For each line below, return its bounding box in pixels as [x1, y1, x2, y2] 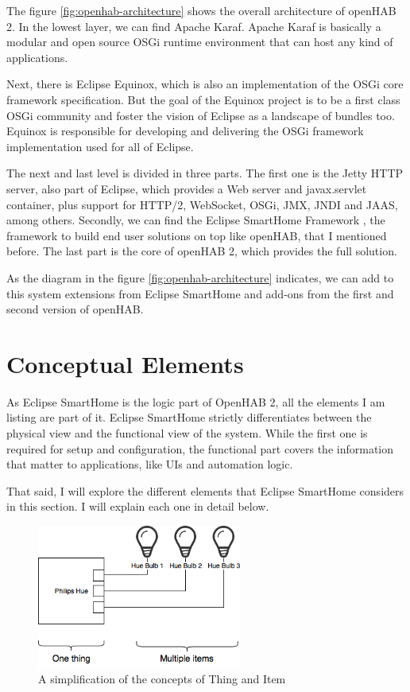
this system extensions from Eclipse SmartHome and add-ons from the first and [6, 285, 394, 301]
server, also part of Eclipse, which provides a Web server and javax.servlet [6, 180, 367, 196]
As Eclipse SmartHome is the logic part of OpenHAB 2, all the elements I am [6, 393, 385, 410]
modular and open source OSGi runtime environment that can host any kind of [6, 33, 393, 50]
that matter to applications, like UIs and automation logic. [6, 456, 293, 472]
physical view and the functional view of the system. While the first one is [6, 425, 368, 441]
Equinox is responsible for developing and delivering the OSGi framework [6, 122, 364, 139]
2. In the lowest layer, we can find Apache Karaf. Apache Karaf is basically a [6, 17, 381, 34]
